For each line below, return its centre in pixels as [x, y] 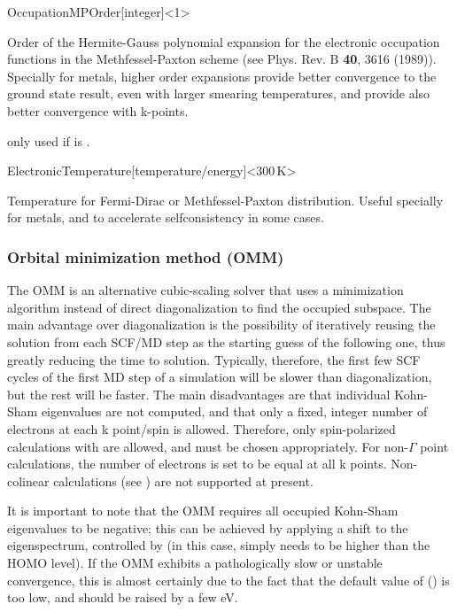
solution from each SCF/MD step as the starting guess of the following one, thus [226, 341]
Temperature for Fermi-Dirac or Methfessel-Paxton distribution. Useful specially [225, 200]
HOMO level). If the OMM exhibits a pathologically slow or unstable [195, 563]
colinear [28, 480]
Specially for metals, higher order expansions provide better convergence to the [222, 76]
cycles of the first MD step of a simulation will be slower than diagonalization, [220, 377]
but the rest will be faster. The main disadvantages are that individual [199, 394]
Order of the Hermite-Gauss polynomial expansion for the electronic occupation [224, 41]
